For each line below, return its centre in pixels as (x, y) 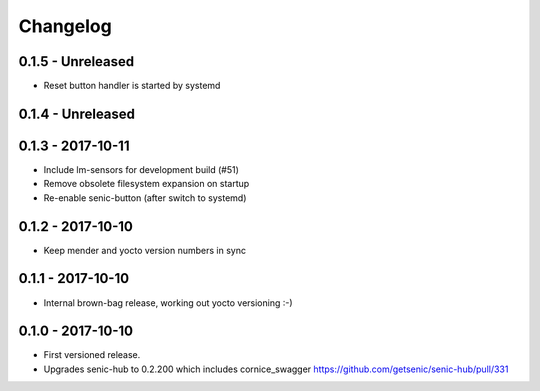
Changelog (65, 26)
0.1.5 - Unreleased (76, 61)
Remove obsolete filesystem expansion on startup (146, 184)
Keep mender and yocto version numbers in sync (145, 250)
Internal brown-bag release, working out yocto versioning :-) (168, 302)
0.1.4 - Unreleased (76, 113)
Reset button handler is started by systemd (132, 86)
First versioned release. (92, 355)
